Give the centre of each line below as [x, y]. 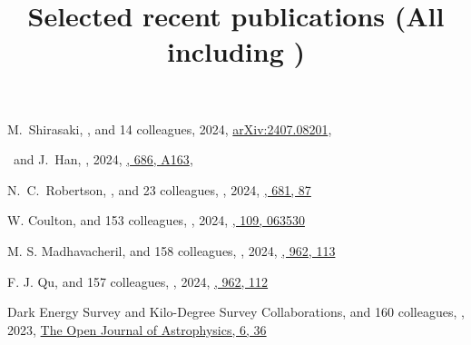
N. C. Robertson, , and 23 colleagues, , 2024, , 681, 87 [159, 189]
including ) [235, 51]
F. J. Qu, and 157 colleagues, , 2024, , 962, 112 [138, 281]
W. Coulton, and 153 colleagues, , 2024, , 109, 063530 [156, 220]
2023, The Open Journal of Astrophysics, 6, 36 [137, 329]
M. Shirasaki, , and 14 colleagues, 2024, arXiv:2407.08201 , [170, 128]
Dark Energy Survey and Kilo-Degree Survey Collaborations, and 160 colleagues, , [236, 312]
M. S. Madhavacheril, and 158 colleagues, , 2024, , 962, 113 [172, 250]
